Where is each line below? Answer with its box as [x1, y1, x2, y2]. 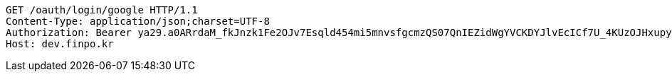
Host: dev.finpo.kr [6, 38, 114, 49]
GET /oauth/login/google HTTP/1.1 [6, 4, 198, 16]
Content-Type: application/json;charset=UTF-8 [6, 16, 270, 27]
